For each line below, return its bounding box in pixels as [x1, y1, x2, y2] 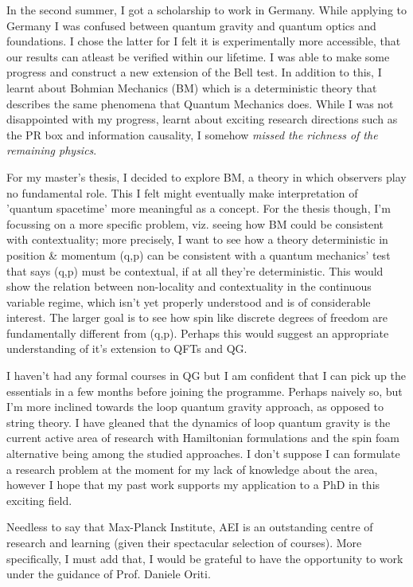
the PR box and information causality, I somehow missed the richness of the [6, 126, 378, 143]
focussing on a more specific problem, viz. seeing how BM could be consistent [6, 215, 384, 232]
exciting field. [6, 491, 72, 508]
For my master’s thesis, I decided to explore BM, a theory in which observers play [6, 168, 407, 185]
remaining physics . [6, 142, 97, 158]
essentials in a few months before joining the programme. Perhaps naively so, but [6, 382, 403, 399]
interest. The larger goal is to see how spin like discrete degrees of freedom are [6, 309, 388, 326]
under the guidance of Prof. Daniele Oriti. [6, 565, 211, 582]
